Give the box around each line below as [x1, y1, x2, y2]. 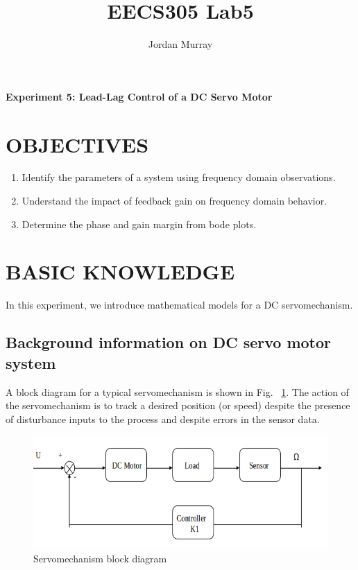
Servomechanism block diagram [33, 551, 167, 565]
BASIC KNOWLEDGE [6, 257, 235, 286]
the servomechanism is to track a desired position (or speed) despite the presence [6, 398, 350, 413]
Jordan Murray [148, 37, 213, 51]
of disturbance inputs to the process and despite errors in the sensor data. [6, 411, 320, 426]
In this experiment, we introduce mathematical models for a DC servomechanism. [6, 297, 353, 312]
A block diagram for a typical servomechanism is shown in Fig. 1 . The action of [6, 384, 349, 399]
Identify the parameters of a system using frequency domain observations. [22, 170, 336, 184]
